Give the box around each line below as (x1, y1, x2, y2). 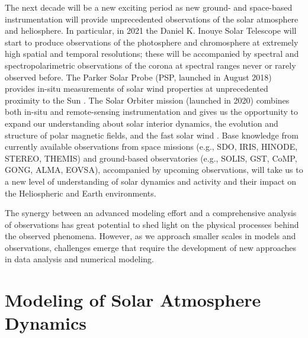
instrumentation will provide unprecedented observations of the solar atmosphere (5, 12, 299, 25)
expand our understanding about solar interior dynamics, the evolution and (5, 117, 278, 129)
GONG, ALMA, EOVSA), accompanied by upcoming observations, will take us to (5, 163, 303, 176)
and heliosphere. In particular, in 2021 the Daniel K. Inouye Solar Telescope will (5, 24, 297, 37)
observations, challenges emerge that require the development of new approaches (5, 241, 297, 253)
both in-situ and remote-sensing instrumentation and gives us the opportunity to (5, 105, 298, 118)
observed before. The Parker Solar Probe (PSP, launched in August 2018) (5, 70, 272, 83)
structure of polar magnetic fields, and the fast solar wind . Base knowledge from (5, 128, 299, 141)
